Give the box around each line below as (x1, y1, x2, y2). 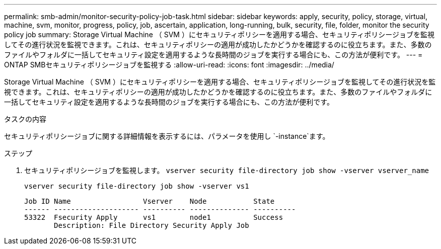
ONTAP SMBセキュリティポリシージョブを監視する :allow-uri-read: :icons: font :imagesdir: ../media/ (4, 60, 334, 69)
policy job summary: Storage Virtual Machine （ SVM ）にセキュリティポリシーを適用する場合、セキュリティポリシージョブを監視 (4, 30, 434, 39)
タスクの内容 (4, 115, 46, 123)
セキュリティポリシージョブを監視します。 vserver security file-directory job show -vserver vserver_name (24, 166, 429, 175)
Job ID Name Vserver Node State (24, 197, 275, 205)
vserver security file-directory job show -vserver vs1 (24, 182, 249, 190)
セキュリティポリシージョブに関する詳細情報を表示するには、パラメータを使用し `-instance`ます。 (4, 132, 330, 140)
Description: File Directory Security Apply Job (54, 221, 249, 229)
